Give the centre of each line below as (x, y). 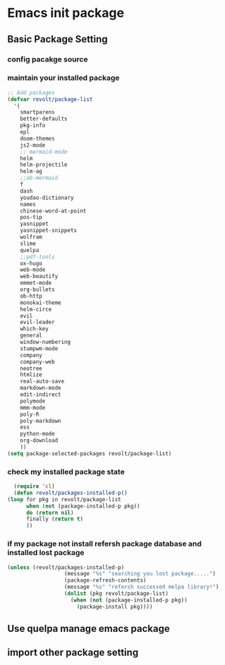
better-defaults (44, 119)
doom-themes (37, 138)
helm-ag (31, 172)
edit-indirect (41, 395)
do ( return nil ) (50, 513)
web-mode (33, 270)
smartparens (37, 112)
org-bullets (37, 290)
